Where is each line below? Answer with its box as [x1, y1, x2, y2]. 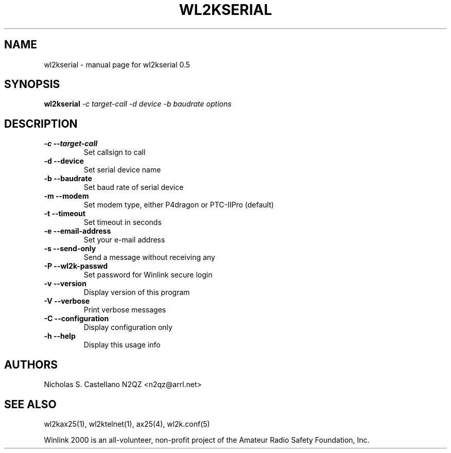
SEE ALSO [4, 397, 57, 411]
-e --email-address [44, 226, 111, 236]
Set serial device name [83, 165, 161, 175]
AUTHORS [4, 358, 58, 371]
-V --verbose [44, 297, 90, 306]
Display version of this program [83, 288, 190, 297]
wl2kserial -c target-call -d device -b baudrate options [44, 99, 232, 109]
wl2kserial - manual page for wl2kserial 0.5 [44, 60, 190, 69]
